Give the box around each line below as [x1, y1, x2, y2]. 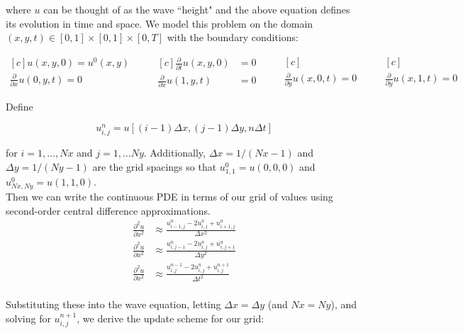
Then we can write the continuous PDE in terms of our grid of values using [6, 189, 333, 204]
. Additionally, [143, 145, 206, 160]
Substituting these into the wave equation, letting [6, 297, 221, 312]
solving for [6, 311, 51, 326]
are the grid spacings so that [92, 159, 217, 174]
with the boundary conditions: [167, 30, 299, 45]
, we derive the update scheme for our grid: [77, 311, 264, 326]
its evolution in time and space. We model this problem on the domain [6, 16, 313, 30]
